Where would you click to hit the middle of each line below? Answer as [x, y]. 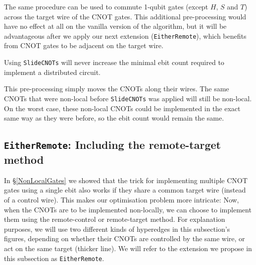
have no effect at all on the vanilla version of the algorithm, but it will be [115, 26]
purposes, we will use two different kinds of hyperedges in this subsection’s [117, 229]
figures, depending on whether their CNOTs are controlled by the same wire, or [125, 238]
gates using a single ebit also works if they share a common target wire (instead [125, 190]
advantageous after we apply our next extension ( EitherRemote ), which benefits [125, 35]
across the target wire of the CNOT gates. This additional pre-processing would [125, 16]
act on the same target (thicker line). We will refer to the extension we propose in [128, 248]
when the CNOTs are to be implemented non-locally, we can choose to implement [128, 209]
